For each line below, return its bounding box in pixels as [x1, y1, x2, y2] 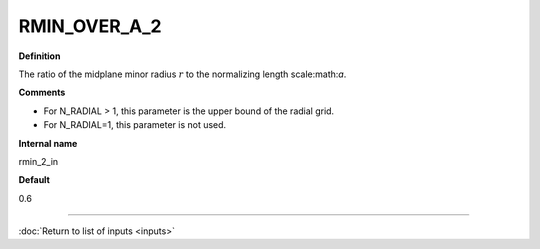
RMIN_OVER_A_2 [18, 15, 162, 37]
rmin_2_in [18, 155, 59, 167]
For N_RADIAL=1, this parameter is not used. [43, 119, 227, 131]
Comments [18, 86, 66, 99]
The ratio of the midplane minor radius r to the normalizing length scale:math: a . [18, 68, 347, 80]
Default [18, 174, 50, 186]
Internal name [18, 137, 78, 149]
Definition [18, 50, 61, 62]
